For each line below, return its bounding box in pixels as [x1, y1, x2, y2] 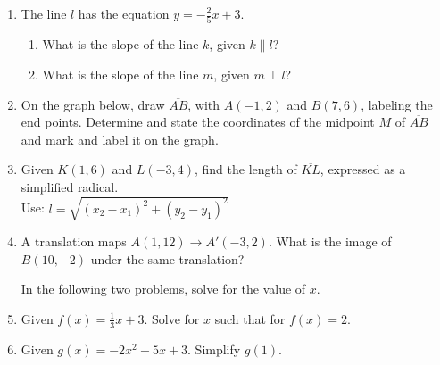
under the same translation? [90, 249, 245, 268]
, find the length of [195, 160, 297, 178]
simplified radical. [21, 177, 119, 195]
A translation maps [21, 232, 127, 251]
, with [187, 95, 220, 113]
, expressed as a [320, 160, 406, 178]
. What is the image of [268, 232, 392, 251]
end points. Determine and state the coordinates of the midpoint [21, 112, 375, 131]
